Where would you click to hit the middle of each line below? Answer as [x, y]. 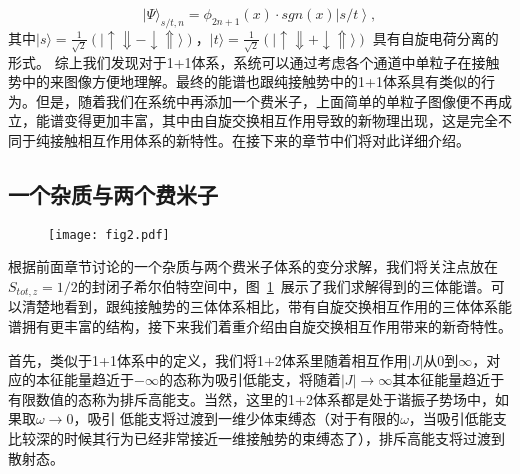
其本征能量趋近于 [448, 379]
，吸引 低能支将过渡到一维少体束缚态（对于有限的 [237, 418]
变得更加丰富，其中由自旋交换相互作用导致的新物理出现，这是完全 [280, 120]
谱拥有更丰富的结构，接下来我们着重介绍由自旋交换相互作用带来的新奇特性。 [260, 325]
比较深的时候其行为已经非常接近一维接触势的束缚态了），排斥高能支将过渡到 [256, 437]
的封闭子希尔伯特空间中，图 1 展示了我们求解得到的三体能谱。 [284, 285]
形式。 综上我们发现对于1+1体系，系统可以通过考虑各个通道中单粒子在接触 [254, 61]
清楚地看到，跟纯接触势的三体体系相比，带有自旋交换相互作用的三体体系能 [266, 306]
